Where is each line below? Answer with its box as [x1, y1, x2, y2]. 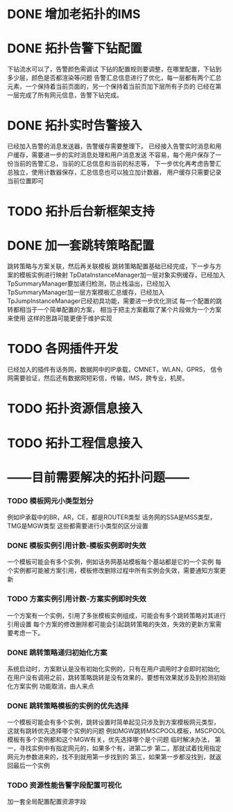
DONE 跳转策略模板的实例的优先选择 [7, 701, 129, 711]
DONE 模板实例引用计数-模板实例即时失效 [7, 540, 147, 550]
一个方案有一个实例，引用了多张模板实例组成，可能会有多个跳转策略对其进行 [7, 611, 226, 619]
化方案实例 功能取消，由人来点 [7, 682, 94, 690]
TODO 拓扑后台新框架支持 [7, 204, 155, 219]
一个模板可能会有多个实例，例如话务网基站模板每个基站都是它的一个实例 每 [7, 558, 222, 566]
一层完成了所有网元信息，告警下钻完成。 [7, 91, 123, 99]
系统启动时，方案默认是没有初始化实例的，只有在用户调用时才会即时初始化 [7, 664, 220, 673]
